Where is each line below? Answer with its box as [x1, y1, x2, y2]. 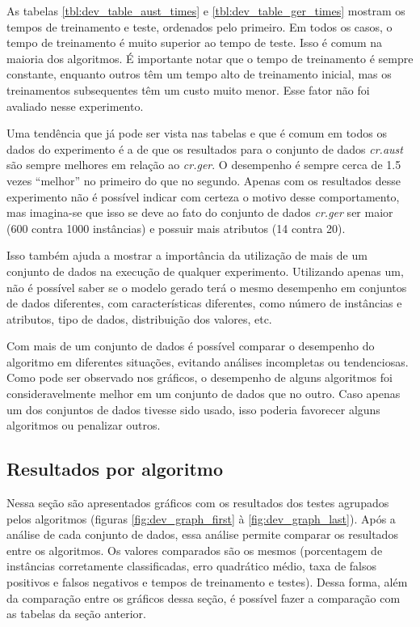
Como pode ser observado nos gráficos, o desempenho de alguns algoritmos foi [6, 369, 393, 386]
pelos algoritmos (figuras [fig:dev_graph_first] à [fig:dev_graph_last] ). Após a [6, 510, 396, 527]
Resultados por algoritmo [6, 456, 224, 481]
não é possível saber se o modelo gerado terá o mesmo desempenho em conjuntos [6, 278, 407, 295]
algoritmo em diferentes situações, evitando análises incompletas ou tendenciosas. [6, 353, 409, 370]
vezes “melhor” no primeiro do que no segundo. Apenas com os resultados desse [6, 172, 401, 189]
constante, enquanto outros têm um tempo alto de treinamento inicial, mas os [6, 66, 392, 83]
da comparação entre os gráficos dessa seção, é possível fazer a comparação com [6, 589, 401, 606]
